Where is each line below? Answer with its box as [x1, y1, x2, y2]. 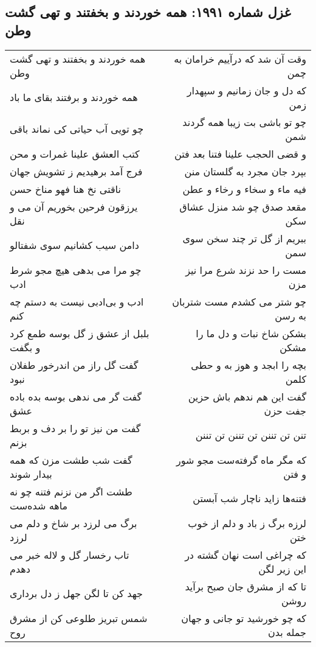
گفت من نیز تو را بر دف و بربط [10, 421, 141, 435]
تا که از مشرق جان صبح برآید [185, 579, 306, 593]
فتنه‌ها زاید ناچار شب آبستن [193, 491, 306, 506]
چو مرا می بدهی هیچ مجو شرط [10, 262, 142, 277]
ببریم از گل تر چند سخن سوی [182, 231, 306, 245]
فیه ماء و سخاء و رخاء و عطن [182, 181, 306, 196]
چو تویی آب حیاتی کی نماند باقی [10, 122, 144, 136]
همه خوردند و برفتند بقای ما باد [10, 90, 138, 105]
